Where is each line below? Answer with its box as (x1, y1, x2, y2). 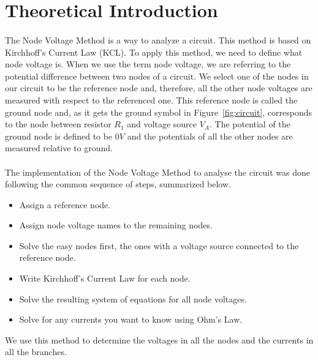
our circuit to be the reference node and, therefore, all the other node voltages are (5, 81, 312, 94)
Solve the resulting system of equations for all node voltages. (19, 292, 247, 305)
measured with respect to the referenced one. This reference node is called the (5, 93, 298, 106)
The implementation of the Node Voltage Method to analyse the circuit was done (5, 165, 310, 178)
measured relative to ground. (5, 141, 113, 154)
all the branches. (5, 345, 67, 358)
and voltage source (127, 118, 197, 130)
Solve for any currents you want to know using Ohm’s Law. (19, 313, 243, 326)
